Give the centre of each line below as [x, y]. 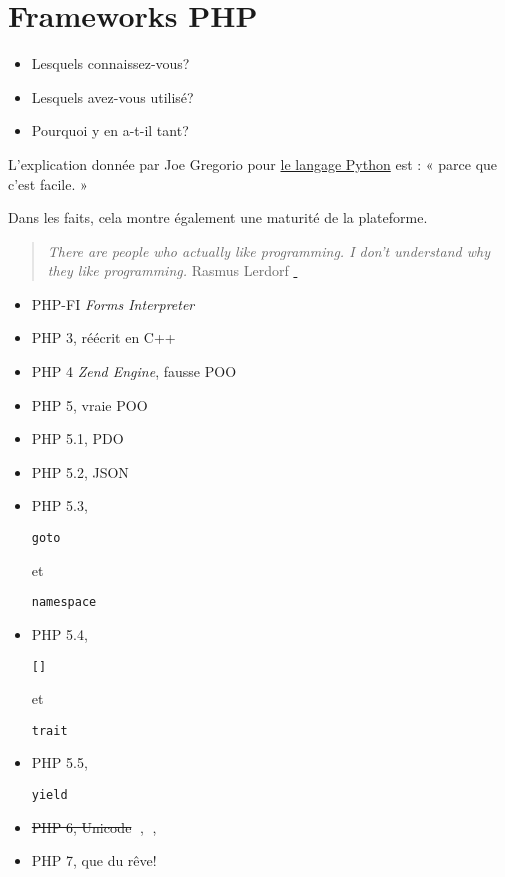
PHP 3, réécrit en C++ [103, 337]
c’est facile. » [48, 183]
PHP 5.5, [59, 762]
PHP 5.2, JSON [80, 471]
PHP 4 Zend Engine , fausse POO [134, 371]
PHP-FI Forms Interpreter [113, 303]
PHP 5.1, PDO [77, 438]
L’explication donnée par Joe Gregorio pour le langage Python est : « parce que [253, 163]
